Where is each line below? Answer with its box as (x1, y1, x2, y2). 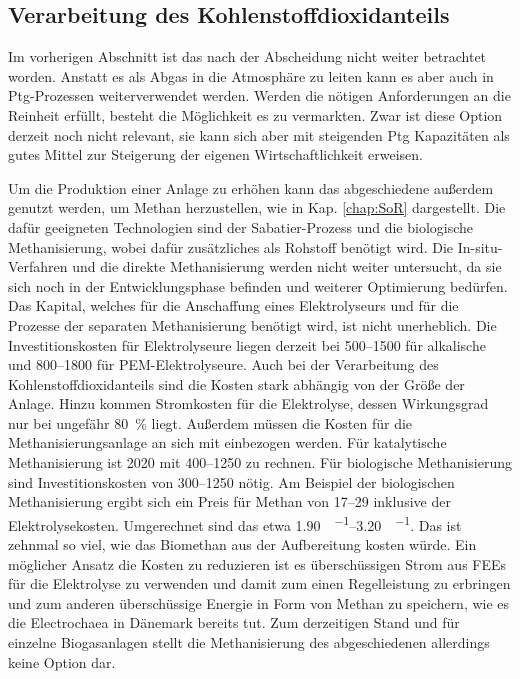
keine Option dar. (8, 651, 116, 672)
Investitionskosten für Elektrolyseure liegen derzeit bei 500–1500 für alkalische (8, 334, 486, 355)
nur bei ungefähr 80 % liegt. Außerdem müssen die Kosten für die (8, 412, 413, 433)
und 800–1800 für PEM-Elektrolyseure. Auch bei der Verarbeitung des (8, 354, 439, 375)
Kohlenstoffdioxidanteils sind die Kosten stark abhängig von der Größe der (8, 373, 465, 394)
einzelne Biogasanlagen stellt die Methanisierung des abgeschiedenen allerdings (8, 632, 490, 653)
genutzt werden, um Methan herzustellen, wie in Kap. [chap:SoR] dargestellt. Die (8, 197, 506, 218)
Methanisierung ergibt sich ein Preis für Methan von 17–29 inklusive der (8, 491, 451, 512)
